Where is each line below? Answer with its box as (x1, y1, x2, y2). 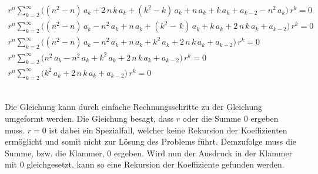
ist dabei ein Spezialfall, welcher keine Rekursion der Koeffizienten (49, 123, 287, 136)
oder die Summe (182, 112, 242, 124)
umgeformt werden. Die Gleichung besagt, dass (5, 112, 174, 124)
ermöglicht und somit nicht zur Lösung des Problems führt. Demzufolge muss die (5, 135, 296, 148)
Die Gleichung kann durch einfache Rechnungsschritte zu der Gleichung (5, 101, 262, 113)
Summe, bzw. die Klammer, (5, 146, 105, 159)
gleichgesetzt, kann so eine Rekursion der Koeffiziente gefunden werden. (26, 158, 284, 170)
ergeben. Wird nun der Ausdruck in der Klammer (113, 146, 293, 159)
